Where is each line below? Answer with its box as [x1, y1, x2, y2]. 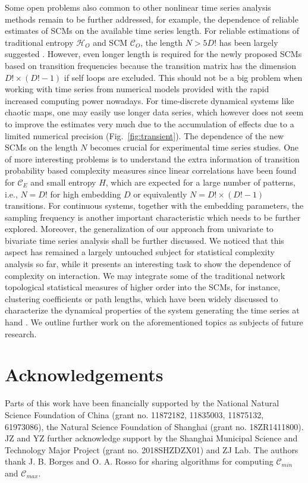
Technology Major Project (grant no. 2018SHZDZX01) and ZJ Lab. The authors [5, 443, 298, 456]
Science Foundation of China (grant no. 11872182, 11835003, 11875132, [5, 408, 264, 421]
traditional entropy [5, 36, 74, 48]
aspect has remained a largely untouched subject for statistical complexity [5, 246, 275, 258]
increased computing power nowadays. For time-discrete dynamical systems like [5, 94, 294, 106]
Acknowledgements [5, 362, 164, 387]
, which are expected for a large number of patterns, [105, 175, 296, 188]
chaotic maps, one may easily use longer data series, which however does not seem [5, 106, 304, 118]
